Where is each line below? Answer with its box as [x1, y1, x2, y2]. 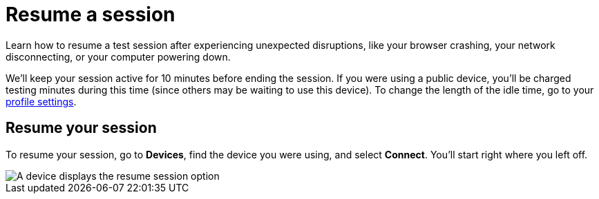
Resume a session [6, 3, 175, 26]
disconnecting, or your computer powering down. [6, 50, 231, 63]
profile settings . [6, 95, 77, 107]
